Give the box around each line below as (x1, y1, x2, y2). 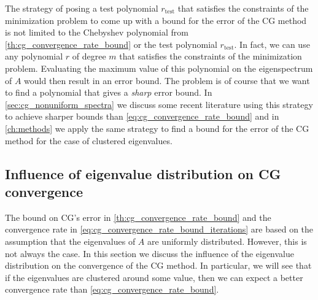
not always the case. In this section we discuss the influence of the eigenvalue (5, 247, 295, 260)
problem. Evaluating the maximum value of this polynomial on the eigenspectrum (5, 61, 313, 74)
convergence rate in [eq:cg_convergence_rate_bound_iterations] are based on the (5, 223, 314, 236)
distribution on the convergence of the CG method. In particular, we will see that (5, 259, 312, 272)
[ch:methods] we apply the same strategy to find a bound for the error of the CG (5, 121, 309, 134)
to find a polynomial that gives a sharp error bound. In (5, 86, 212, 99)
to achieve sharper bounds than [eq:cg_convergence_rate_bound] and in (5, 110, 279, 123)
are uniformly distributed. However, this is (147, 234, 307, 247)
